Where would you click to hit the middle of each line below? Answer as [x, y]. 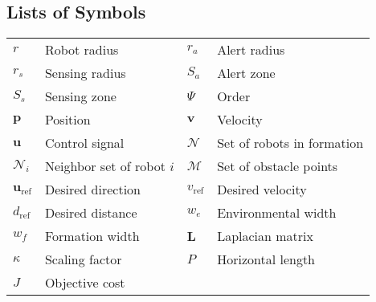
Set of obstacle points [278, 166]
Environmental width [277, 213]
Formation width [92, 236]
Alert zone [246, 73]
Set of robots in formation [290, 143]
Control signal [84, 143]
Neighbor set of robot [105, 166]
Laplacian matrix [266, 236]
